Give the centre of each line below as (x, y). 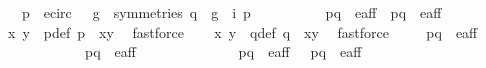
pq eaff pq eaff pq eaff (223, 51)
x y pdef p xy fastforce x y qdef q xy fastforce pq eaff (242, 31)
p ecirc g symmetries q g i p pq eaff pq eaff (231, 12)
